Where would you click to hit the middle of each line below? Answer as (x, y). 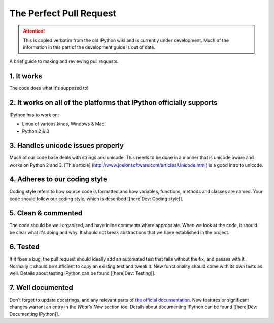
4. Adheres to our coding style (58, 180)
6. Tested (25, 247)
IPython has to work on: (34, 115)
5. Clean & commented (46, 213)
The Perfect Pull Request (63, 13)
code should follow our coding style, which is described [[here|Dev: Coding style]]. (96, 199)
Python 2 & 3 (36, 131)
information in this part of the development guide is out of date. (89, 47)
